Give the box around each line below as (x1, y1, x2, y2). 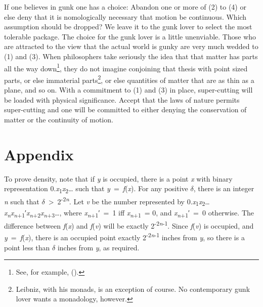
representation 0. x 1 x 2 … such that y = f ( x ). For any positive (4, 183, 188, 195)
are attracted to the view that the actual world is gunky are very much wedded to (4, 41, 258, 52)
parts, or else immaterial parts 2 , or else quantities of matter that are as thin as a (4, 73, 254, 85)
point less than (4, 242, 50, 252)
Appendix (4, 144, 74, 164)
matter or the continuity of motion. (4, 114, 113, 124)
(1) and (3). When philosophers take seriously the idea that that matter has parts (4, 51, 258, 61)
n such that (4, 196, 39, 206)
